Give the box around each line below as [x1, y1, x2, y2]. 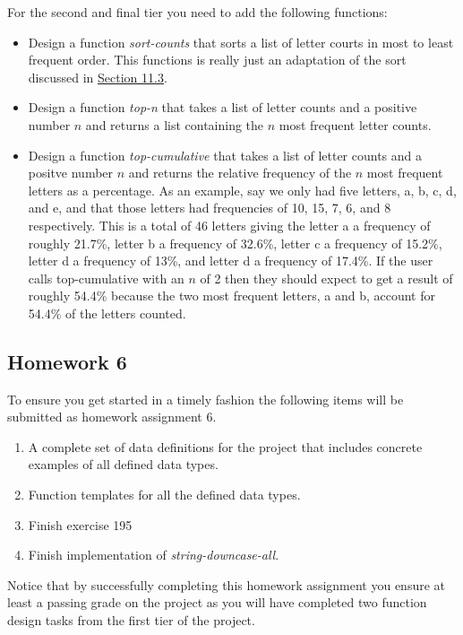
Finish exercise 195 [28, 515, 133, 534]
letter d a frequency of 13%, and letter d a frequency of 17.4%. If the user [28, 251, 433, 270]
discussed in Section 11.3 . [28, 67, 167, 86]
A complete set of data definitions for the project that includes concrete [28, 437, 423, 456]
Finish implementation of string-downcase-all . [28, 545, 279, 564]
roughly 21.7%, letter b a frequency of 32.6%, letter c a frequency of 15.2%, [28, 233, 442, 252]
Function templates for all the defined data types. [28, 485, 301, 504]
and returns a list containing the [85, 115, 264, 134]
